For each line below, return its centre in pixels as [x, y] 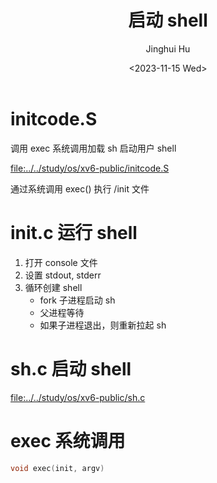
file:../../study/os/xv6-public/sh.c [78, 397]
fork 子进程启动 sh [77, 300]
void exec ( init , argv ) [57, 468]
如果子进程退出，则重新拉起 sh [103, 325]
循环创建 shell [53, 287]
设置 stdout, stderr [63, 275]
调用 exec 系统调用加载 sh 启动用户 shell [93, 148]
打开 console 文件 [61, 262]
